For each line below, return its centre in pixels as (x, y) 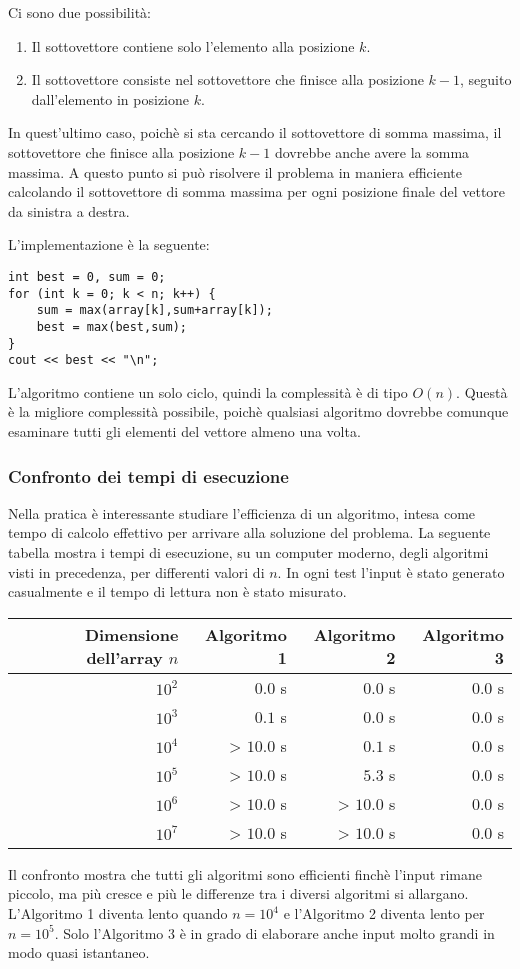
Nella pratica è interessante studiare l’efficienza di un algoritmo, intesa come (242, 512)
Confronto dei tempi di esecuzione (148, 475)
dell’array (124, 657)
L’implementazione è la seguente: (109, 244)
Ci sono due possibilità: (79, 12)
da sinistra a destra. (69, 210)
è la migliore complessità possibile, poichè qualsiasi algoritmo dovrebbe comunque (258, 411)
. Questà (482, 391)
